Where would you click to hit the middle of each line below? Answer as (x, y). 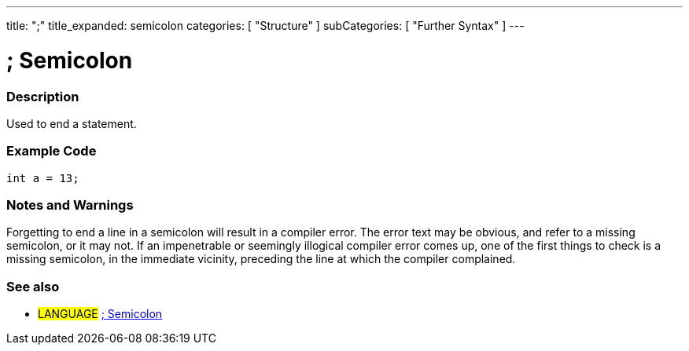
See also (33, 286)
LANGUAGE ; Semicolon (100, 314)
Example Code (52, 151)
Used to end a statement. (72, 123)
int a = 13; (43, 178)
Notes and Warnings (70, 205)
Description (43, 96)
